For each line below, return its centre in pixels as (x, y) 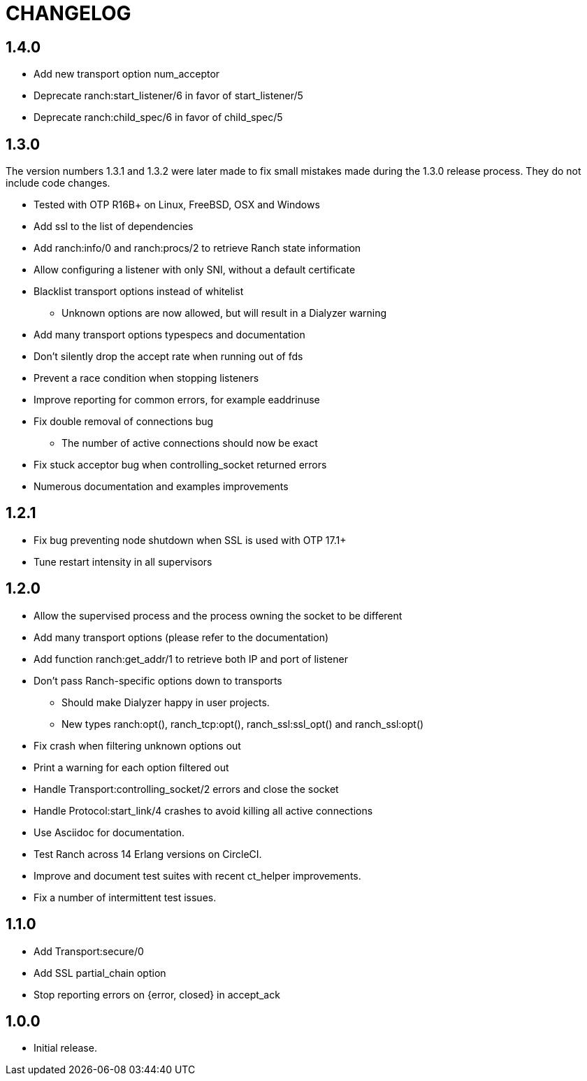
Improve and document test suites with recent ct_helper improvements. (197, 875)
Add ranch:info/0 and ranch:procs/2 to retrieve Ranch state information (197, 248)
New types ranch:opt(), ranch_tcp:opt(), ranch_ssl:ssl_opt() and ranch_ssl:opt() (243, 724)
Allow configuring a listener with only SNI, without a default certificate (195, 270)
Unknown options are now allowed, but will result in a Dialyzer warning (224, 313)
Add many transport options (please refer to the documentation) (181, 637)
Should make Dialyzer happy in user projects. (166, 702)
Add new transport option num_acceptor (127, 74)
